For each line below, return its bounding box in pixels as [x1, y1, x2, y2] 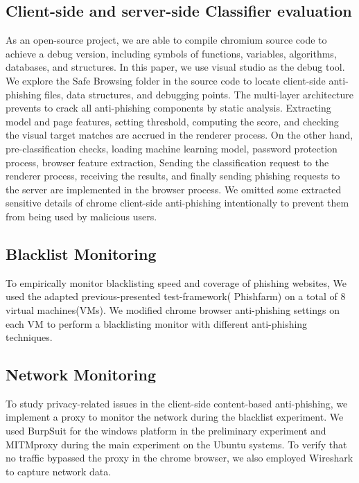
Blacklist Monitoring [6, 243, 157, 264]
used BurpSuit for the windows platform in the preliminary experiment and [6, 423, 326, 438]
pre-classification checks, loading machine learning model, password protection [6, 141, 338, 155]
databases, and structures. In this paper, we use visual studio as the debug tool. [6, 60, 345, 74]
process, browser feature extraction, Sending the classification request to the [6, 155, 329, 169]
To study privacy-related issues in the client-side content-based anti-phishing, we [6, 396, 348, 410]
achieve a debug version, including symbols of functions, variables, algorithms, [6, 46, 337, 60]
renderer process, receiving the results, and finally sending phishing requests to [6, 168, 340, 183]
